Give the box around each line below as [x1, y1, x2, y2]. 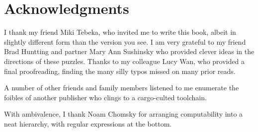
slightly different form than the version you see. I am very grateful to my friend [4, 36, 246, 47]
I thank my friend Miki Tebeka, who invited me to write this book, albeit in [4, 27, 236, 37]
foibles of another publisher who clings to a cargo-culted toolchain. [4, 92, 207, 102]
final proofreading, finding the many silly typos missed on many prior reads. [4, 66, 236, 76]
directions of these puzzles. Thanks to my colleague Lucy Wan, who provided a [4, 56, 245, 66]
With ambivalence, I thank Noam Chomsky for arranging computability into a [4, 109, 243, 119]
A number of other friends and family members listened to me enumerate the [4, 82, 239, 93]
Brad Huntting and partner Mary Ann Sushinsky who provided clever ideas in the [4, 46, 255, 57]
